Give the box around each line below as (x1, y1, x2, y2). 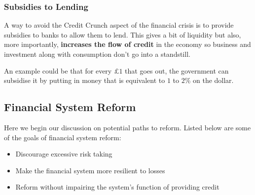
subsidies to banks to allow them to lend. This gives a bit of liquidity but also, (4, 29, 241, 39)
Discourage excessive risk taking (15, 149, 112, 159)
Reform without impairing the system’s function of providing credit (15, 182, 219, 192)
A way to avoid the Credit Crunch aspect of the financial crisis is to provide (4, 20, 234, 30)
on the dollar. (192, 75, 234, 85)
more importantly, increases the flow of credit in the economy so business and (4, 39, 251, 49)
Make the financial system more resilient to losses (15, 165, 165, 175)
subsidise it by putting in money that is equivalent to (4, 75, 165, 85)
